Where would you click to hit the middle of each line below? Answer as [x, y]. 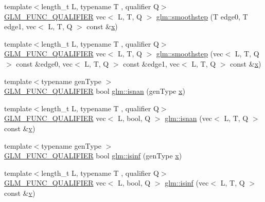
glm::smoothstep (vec [190, 54]
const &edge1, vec [151, 63]
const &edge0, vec [45, 63]
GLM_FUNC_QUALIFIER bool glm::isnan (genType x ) [95, 91]
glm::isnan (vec [189, 118]
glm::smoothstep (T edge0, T [202, 16]
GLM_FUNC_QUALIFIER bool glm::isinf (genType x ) [93, 156]
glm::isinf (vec [187, 183]
